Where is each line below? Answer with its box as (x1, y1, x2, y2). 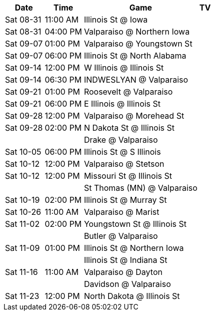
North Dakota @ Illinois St (83, 291, 180, 301)
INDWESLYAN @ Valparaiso (83, 75, 188, 85)
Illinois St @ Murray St (83, 195, 167, 205)
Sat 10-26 (5, 207, 41, 217)
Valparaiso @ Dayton (83, 267, 162, 277)
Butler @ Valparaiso (83, 231, 158, 241)
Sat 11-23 (5, 291, 39, 301)
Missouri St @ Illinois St (83, 171, 172, 181)
